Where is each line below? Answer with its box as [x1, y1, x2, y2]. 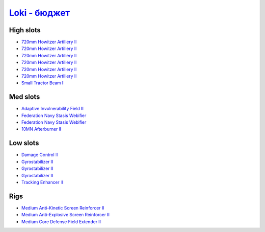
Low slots [9, 139, 39, 147]
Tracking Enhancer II [21, 179, 63, 185]
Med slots [9, 93, 40, 101]
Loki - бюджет [9, 7, 70, 18]
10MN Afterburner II [21, 126, 61, 132]
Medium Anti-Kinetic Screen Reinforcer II [21, 205, 105, 210]
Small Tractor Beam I [21, 80, 64, 86]
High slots [9, 26, 41, 34]
